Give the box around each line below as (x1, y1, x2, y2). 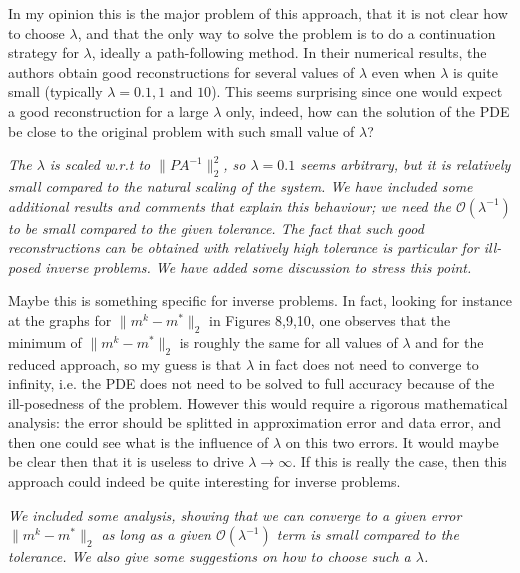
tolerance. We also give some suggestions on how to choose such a (8, 546, 411, 567)
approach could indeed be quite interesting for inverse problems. (8, 471, 401, 492)
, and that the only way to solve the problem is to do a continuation (77, 22, 496, 43)
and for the (415, 331, 484, 352)
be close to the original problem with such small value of (8, 120, 355, 141)
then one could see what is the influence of (8, 431, 269, 452)
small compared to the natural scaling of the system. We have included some (8, 175, 473, 196)
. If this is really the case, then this (292, 451, 507, 472)
